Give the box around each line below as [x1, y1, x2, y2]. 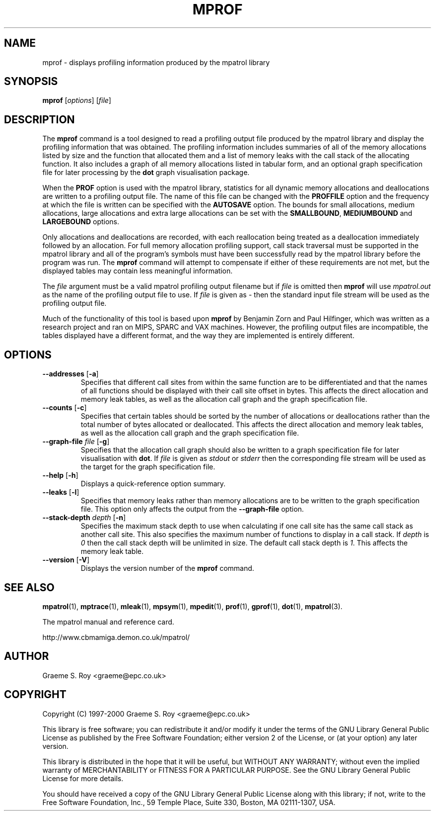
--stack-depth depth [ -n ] [42, 513, 126, 522]
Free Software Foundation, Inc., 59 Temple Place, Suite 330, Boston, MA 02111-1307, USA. [42, 798, 336, 807]
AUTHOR [4, 650, 49, 663]
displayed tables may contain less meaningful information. [42, 267, 233, 275]
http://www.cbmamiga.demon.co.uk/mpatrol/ [42, 633, 190, 641]
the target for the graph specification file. [80, 462, 216, 471]
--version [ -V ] [42, 555, 90, 564]
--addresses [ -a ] [42, 369, 99, 378]
